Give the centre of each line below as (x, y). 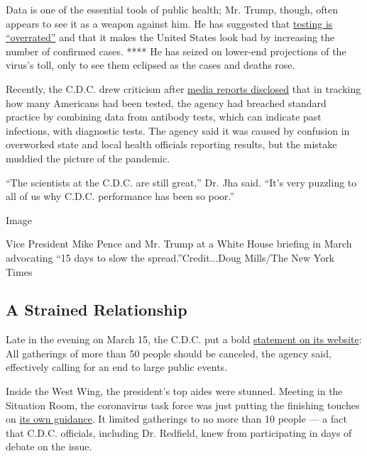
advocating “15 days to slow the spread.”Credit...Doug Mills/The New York (170, 257)
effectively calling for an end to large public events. (117, 367)
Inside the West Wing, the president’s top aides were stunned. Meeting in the (174, 391)
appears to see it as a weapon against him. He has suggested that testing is (169, 23)
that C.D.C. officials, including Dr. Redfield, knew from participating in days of (179, 432)
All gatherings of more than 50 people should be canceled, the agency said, (169, 353)
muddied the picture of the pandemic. (88, 158)
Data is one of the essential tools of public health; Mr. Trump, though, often (172, 9)
